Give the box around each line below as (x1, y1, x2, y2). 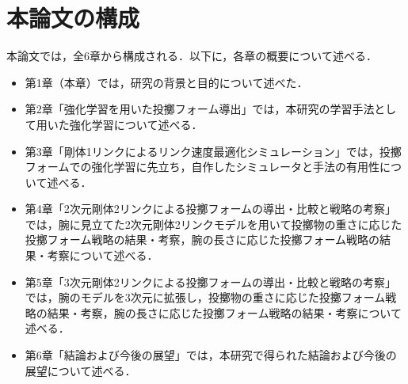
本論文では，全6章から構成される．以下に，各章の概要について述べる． (6, 48, 377, 64)
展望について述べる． (25, 362, 136, 378)
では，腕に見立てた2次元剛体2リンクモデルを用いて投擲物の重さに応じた (25, 215, 402, 232)
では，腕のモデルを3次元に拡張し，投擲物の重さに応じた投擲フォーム (25, 289, 386, 306)
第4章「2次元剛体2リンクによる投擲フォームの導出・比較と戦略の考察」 (25, 200, 396, 217)
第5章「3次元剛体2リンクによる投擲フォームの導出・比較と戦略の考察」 (25, 273, 396, 290)
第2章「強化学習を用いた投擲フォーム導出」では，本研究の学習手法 (25, 101, 375, 117)
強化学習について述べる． (69, 116, 203, 132)
